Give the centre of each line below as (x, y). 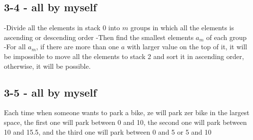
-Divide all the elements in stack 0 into (62, 28)
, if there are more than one (78, 47)
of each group (226, 37)
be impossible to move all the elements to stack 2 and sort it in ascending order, (124, 56)
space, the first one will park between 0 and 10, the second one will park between (126, 122)
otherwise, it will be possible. (47, 66)
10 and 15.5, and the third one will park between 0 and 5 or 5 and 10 (108, 131)
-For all (15, 47)
